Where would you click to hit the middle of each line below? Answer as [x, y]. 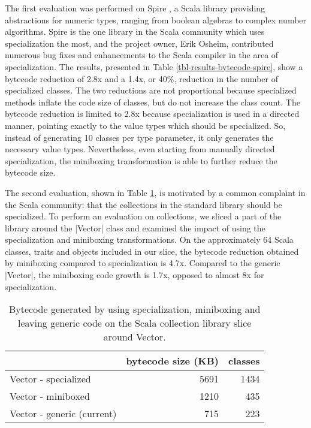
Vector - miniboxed [50, 396]
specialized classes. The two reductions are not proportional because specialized [151, 90]
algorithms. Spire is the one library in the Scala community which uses [135, 31]
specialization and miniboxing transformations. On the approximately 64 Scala [149, 239]
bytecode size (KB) [172, 361]
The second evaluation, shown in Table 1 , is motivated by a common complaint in [155, 192]
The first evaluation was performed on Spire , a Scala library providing [135, 8]
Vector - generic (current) [63, 414]
